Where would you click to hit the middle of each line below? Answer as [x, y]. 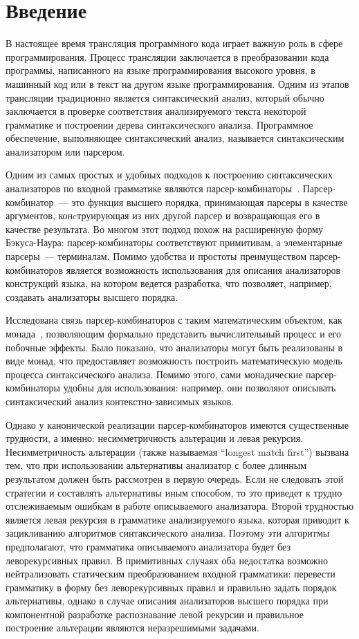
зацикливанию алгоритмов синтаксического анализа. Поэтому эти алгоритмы [168, 533]
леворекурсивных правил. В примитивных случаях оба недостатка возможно [167, 560]
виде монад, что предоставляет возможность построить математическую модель [174, 361]
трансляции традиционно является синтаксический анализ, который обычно [165, 97]
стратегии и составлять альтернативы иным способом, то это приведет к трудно [174, 492]
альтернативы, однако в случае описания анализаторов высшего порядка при [167, 601]
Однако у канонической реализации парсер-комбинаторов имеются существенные [177, 424]
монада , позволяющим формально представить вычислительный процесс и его [174, 333]
